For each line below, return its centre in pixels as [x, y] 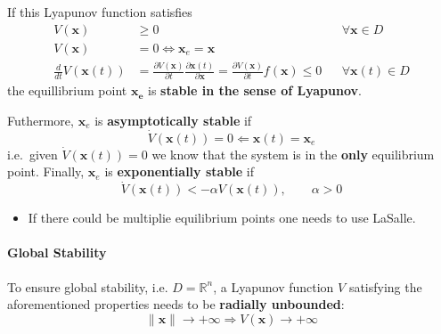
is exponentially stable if [180, 171]
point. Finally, [46, 171]
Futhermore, [41, 120]
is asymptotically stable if [173, 120]
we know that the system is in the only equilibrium [293, 154]
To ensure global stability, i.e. [88, 286]
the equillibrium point [67, 90]
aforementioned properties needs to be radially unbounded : [176, 304]
